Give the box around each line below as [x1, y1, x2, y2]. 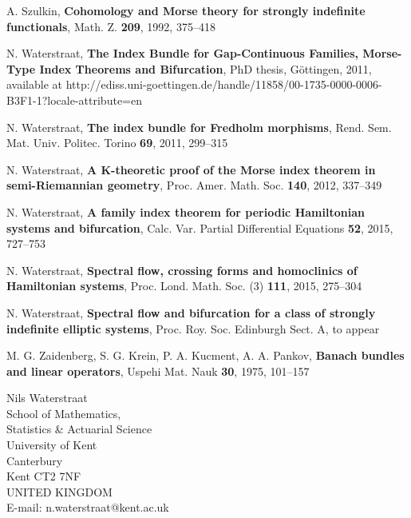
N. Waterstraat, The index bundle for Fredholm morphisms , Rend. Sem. [6, 118, 392, 135]
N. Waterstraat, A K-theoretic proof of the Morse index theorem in [6, 161, 376, 177]
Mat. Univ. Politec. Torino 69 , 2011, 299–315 [6, 134, 228, 151]
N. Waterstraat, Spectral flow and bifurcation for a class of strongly [6, 304, 376, 321]
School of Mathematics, [6, 404, 121, 421]
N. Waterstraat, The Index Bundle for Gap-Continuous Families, [6, 45, 358, 62]
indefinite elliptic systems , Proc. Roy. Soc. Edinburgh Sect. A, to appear [6, 320, 380, 337]
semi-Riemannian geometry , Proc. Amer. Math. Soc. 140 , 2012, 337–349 [6, 177, 382, 193]
